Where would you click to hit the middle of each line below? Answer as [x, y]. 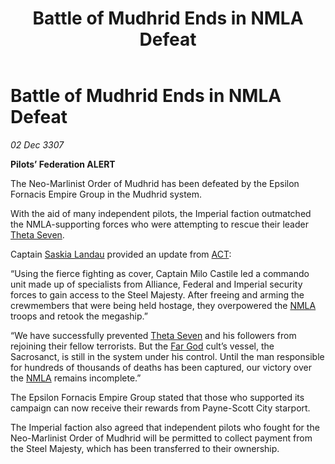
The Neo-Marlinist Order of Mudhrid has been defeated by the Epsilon [155, 183]
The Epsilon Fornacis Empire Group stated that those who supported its [157, 397]
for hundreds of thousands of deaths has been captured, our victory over [161, 367]
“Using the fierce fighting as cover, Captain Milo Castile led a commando [160, 273]
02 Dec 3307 [37, 144]
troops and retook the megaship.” [79, 316]
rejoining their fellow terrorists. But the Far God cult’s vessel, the [142, 346]
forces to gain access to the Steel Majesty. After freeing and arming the [157, 294]
